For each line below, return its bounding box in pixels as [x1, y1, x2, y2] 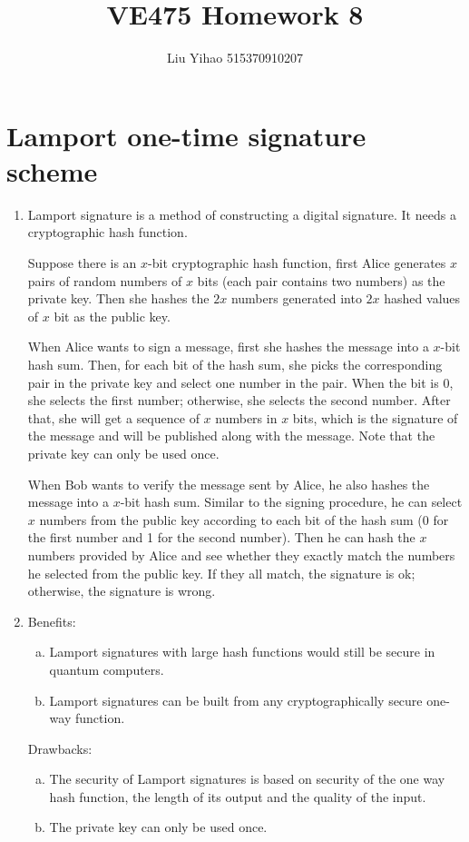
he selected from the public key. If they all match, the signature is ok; [27, 563, 415, 582]
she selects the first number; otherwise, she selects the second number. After [27, 391, 451, 410]
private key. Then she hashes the [27, 289, 210, 308]
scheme [6, 152, 98, 189]
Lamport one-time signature [6, 116, 366, 154]
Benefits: [27, 611, 76, 630]
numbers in [215, 408, 278, 427]
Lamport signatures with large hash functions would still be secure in [49, 642, 435, 661]
